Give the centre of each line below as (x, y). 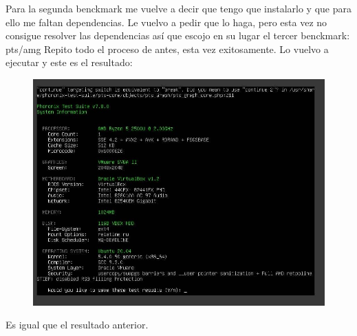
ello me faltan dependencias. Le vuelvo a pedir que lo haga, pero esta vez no (166, 22)
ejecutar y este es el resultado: (69, 62)
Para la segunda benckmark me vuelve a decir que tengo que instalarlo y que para (178, 8)
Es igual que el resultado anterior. (77, 325)
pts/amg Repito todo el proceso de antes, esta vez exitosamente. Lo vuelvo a (167, 49)
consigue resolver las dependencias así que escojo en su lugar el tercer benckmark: (178, 35)
